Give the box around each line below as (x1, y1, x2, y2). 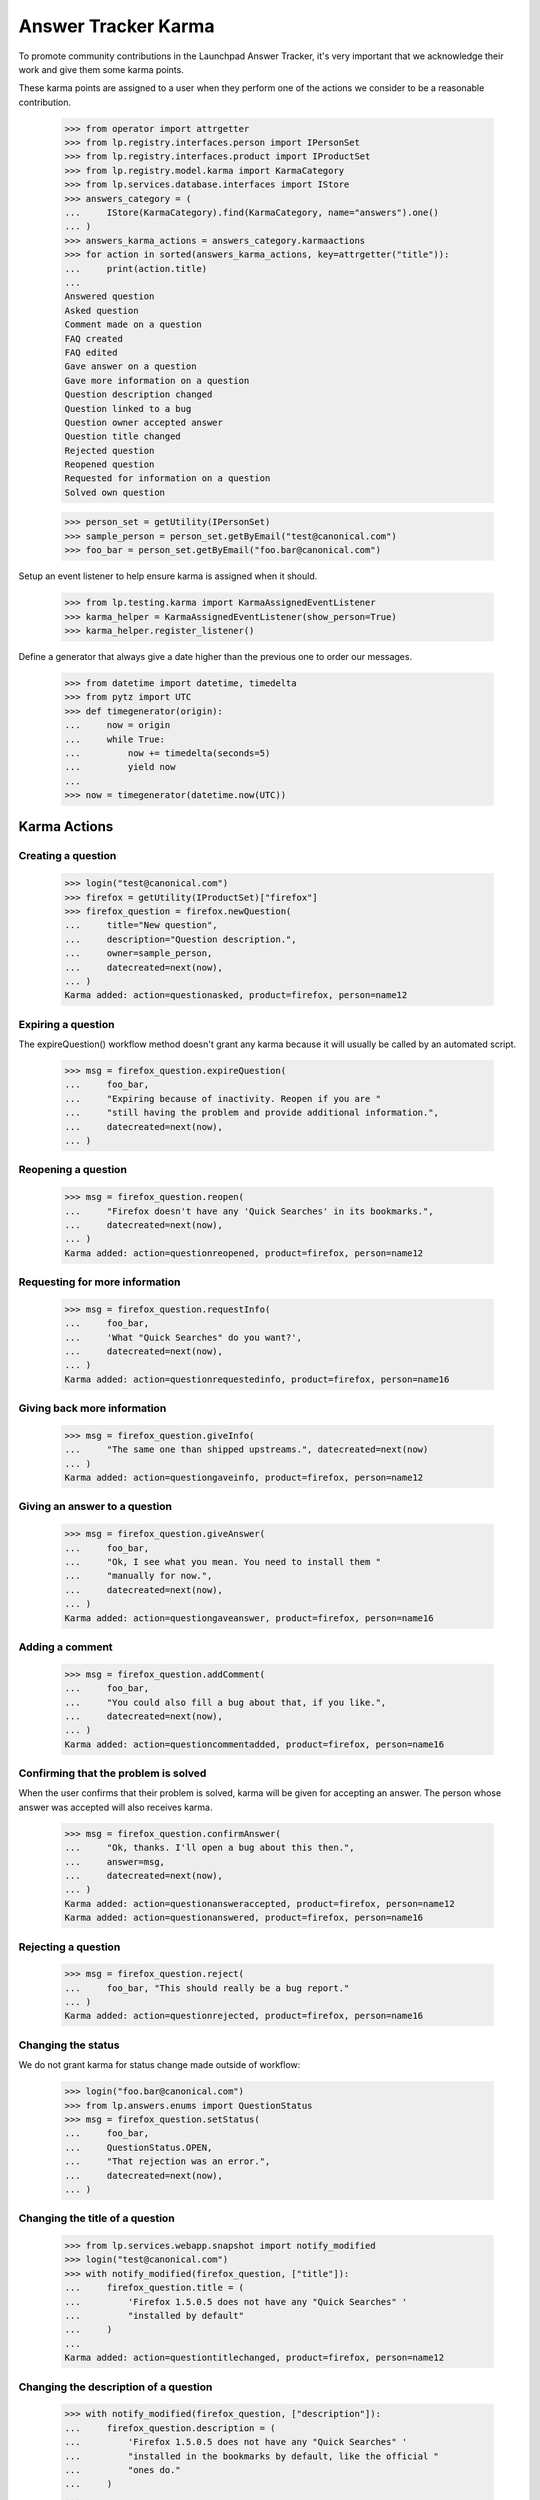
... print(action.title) (64, 263, 208, 274)
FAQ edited (64, 346, 118, 358)
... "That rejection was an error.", (64, 2156, 271, 2167)
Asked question (64, 305, 139, 316)
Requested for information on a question (64, 473, 271, 484)
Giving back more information (18, 1401, 167, 1415)
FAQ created (64, 333, 124, 344)
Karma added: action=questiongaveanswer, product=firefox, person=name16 (64, 1612, 434, 1624)
